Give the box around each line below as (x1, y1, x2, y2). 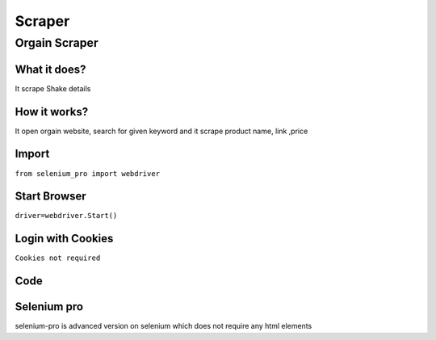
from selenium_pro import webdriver (15, 169, 161, 178)
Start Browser (15, 190, 86, 204)
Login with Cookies (15, 232, 114, 246)
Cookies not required (15, 254, 101, 262)
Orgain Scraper (15, 36, 99, 50)
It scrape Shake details (15, 83, 91, 93)
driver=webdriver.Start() (15, 211, 118, 220)
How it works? (15, 105, 89, 119)
